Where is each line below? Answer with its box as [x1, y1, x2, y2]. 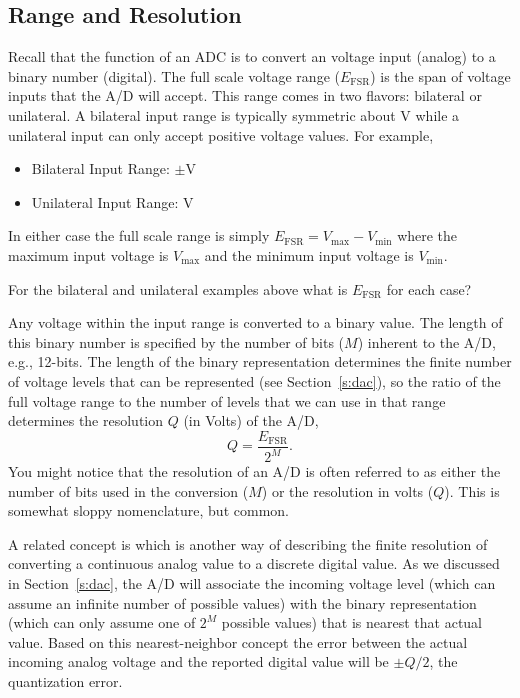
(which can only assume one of [8, 612, 196, 633]
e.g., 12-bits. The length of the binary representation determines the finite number [8, 351, 512, 372]
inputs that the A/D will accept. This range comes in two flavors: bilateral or [8, 85, 482, 106]
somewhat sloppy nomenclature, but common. [8, 500, 289, 521]
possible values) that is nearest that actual [221, 612, 483, 633]
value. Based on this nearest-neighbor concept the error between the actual [8, 631, 468, 652]
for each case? [386, 278, 472, 299]
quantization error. [8, 671, 123, 692]
